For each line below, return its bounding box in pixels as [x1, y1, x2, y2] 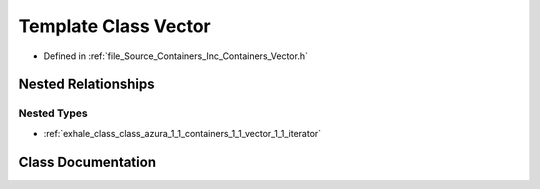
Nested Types [18, 106, 89, 120]
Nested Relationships [18, 76, 155, 93]
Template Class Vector [18, 15, 211, 37]
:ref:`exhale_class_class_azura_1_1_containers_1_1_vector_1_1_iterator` [43, 127, 322, 139]
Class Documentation [18, 153, 157, 170]
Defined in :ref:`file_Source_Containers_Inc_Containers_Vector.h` [43, 50, 309, 62]
